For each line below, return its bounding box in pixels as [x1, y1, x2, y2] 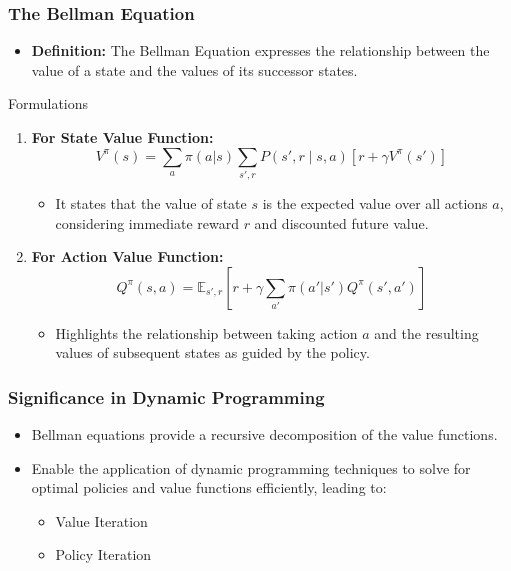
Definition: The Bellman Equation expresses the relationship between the [31, 40, 490, 61]
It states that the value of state [55, 192, 247, 213]
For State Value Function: [31, 127, 214, 147]
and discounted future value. [254, 212, 429, 233]
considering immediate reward [55, 212, 239, 233]
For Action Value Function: [31, 246, 224, 267]
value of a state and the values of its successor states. [31, 59, 358, 80]
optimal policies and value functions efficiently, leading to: [31, 477, 387, 498]
